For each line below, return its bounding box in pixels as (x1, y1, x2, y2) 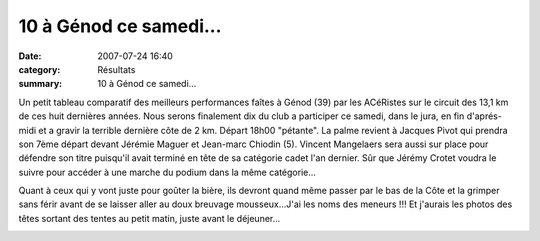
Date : (18, 50, 42, 62)
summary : (18, 78, 63, 90)
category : (18, 63, 61, 75)
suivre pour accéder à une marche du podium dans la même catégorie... (18, 166, 317, 178)
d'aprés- (466, 110, 502, 122)
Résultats (97, 63, 136, 75)
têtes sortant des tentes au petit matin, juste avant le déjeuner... (18, 212, 281, 224)
